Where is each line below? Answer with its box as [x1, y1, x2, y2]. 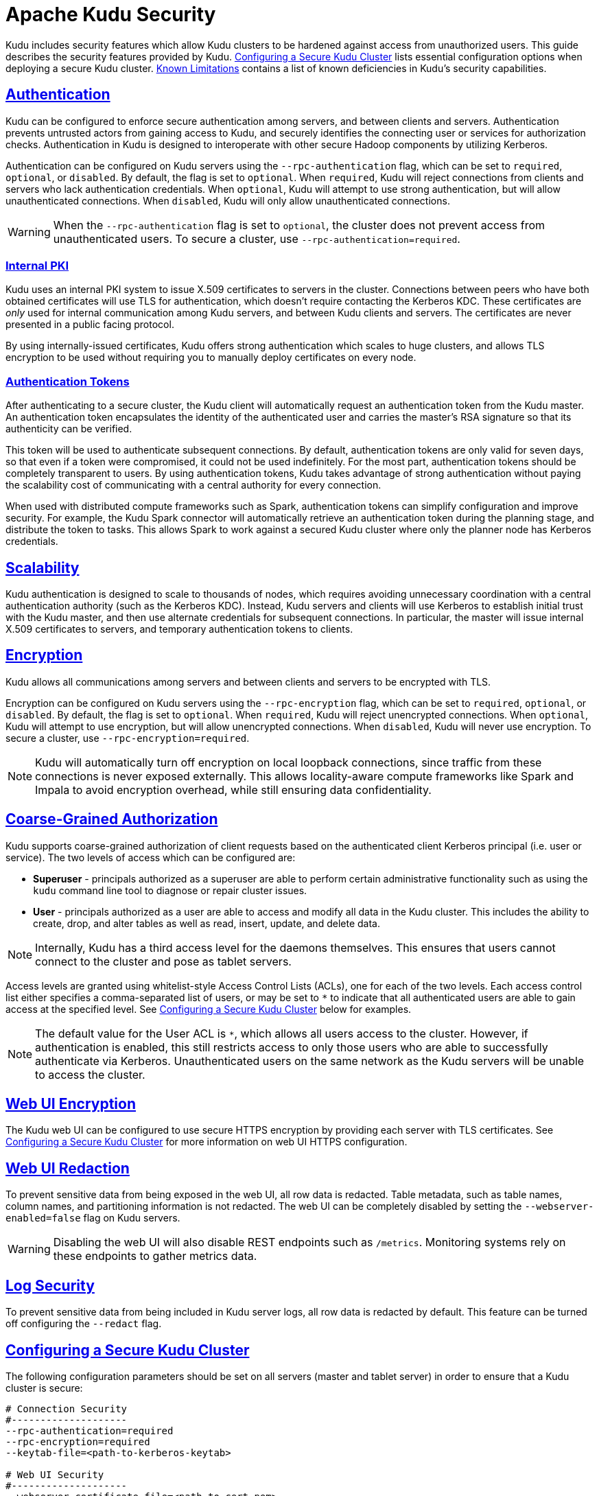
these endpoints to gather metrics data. [53, 1249, 257, 1263]
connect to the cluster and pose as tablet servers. [35, 954, 292, 968]
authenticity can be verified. [5, 423, 132, 435]
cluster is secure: [5, 1382, 83, 1394]
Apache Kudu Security [5, 3, 216, 26]
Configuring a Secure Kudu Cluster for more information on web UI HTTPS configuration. [5, 1136, 408, 1148]
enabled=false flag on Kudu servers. [5, 1212, 180, 1224]
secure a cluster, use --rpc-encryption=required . [5, 732, 250, 744]
